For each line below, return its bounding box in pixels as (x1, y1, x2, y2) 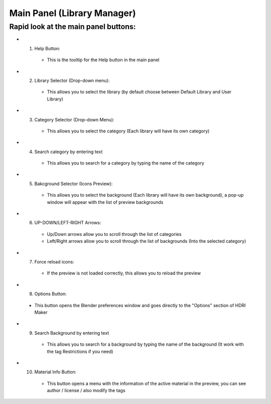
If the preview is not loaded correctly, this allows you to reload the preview (47, 270, 201, 276)
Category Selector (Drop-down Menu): (34, 116, 115, 122)
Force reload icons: (34, 258, 75, 264)
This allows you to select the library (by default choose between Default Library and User (47, 89, 232, 95)
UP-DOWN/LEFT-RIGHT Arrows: (34, 220, 101, 226)
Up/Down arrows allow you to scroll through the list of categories (47, 231, 182, 237)
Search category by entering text (34, 149, 103, 155)
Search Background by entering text (34, 330, 109, 336)
